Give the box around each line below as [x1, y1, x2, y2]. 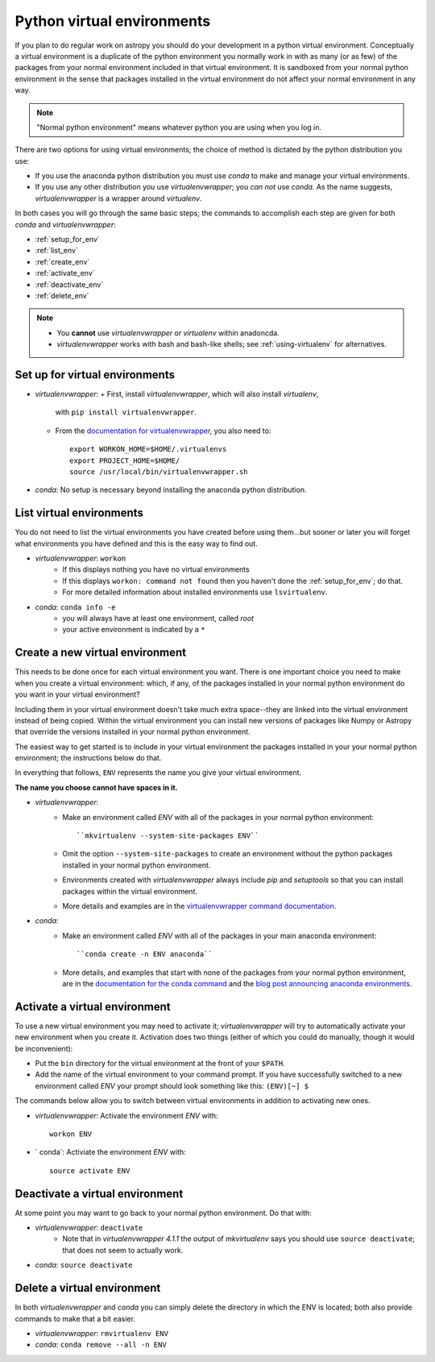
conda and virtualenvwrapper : [14, 219, 116, 229]
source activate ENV [49, 1166, 130, 1175]
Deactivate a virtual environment [14, 1186, 184, 1201]
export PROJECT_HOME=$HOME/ [69, 456, 180, 465]
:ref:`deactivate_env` [35, 279, 104, 289]
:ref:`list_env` [35, 246, 78, 256]
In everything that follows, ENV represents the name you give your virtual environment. [14, 768, 302, 777]
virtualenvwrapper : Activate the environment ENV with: [35, 1110, 218, 1120]
